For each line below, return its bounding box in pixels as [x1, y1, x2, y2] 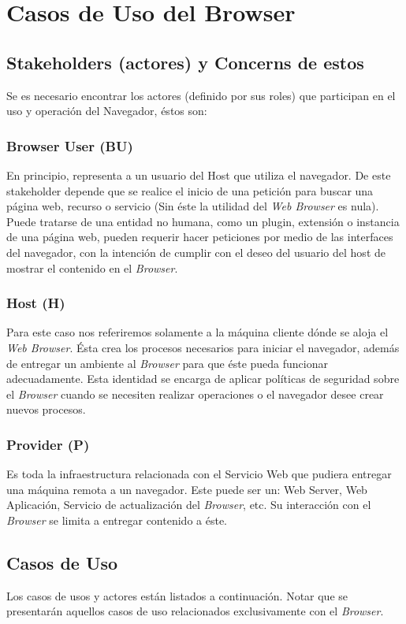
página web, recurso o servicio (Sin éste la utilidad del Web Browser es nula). [6, 198, 379, 214]
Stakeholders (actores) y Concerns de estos [6, 50, 364, 74]
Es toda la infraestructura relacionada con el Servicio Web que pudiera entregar [6, 466, 392, 482]
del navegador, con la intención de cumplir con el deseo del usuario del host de [6, 243, 386, 260]
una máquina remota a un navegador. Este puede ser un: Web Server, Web [6, 481, 367, 497]
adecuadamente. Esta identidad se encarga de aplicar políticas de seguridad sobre [6, 370, 400, 387]
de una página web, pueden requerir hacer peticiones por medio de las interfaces [6, 228, 393, 245]
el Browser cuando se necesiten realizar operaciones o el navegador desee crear [6, 385, 384, 402]
